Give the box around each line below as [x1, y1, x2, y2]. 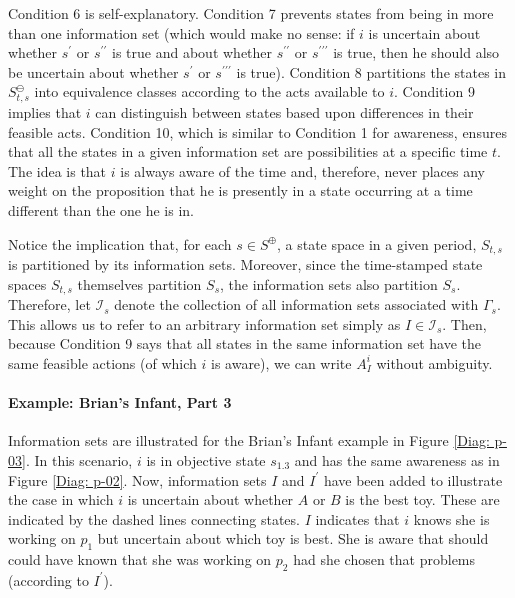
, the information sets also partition [220, 273, 438, 294]
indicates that [315, 508, 400, 529]
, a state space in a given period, [276, 233, 477, 254]
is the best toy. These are [345, 489, 500, 510]
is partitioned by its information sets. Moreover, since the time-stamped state [8, 254, 483, 275]
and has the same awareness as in [294, 449, 500, 470]
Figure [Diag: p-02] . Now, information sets [8, 469, 267, 490]
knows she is [413, 508, 490, 529]
